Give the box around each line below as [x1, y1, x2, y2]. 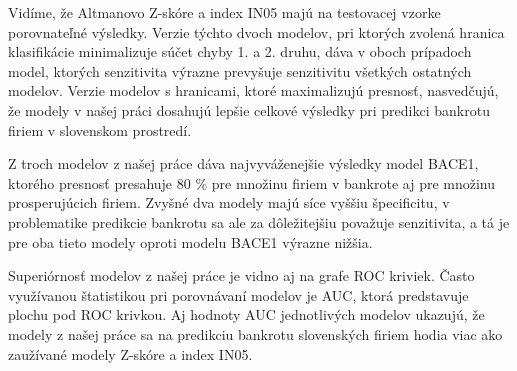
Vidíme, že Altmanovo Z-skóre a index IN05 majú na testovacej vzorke [8, 2, 441, 22]
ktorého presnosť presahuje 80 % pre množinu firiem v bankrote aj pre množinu [8, 172, 496, 193]
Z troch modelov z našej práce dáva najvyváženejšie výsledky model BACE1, [8, 153, 479, 174]
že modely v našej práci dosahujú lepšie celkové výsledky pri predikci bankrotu [8, 99, 490, 120]
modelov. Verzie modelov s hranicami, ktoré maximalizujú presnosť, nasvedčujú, [8, 80, 499, 101]
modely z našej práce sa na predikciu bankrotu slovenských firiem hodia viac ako [8, 323, 503, 344]
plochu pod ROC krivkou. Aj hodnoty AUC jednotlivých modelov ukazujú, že [8, 304, 485, 325]
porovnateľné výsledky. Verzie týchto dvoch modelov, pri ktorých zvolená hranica [8, 21, 505, 42]
